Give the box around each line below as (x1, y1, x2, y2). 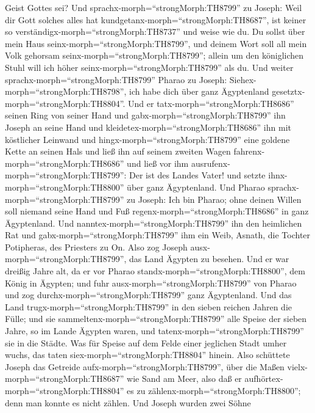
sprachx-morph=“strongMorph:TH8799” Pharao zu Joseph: (5, 73, 227, 86)
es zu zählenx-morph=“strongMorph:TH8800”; (127, 384, 301, 397)
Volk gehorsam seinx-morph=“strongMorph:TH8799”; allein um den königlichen (5, 49, 304, 62)
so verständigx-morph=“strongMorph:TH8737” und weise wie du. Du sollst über (5, 25, 305, 38)
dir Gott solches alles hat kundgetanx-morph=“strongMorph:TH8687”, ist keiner (5, 13, 306, 26)
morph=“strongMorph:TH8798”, (5, 85, 127, 98)
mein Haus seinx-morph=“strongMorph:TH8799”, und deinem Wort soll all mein (5, 37, 307, 49)
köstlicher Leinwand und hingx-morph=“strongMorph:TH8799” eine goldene (5, 133, 290, 145)
